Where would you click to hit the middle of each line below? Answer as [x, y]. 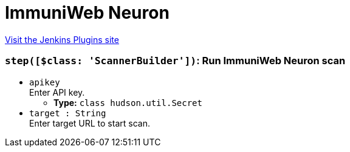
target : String [68, 113]
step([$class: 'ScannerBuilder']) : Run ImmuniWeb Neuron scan [175, 61]
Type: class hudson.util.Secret [128, 102]
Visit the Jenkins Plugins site [62, 39]
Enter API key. [57, 92]
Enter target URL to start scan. [90, 123]
